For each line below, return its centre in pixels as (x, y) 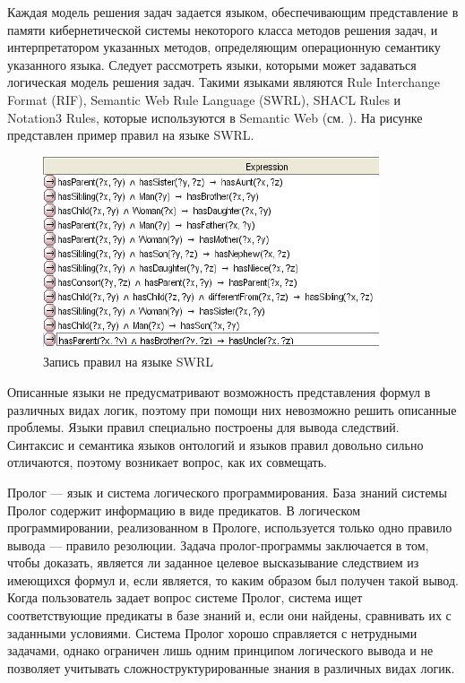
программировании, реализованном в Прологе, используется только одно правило (230, 527)
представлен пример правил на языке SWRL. (131, 135)
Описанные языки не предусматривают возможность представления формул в (219, 391)
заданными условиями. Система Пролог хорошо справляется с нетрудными (212, 632)
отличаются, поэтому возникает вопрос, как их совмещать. (168, 462)
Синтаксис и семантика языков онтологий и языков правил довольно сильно (215, 444)
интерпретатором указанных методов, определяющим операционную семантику (224, 47)
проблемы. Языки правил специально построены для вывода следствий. (203, 427)
